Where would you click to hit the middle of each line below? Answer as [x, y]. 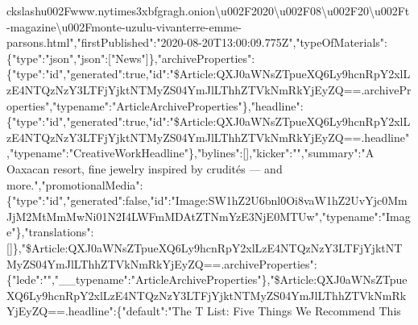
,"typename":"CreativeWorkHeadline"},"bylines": [125, 153]
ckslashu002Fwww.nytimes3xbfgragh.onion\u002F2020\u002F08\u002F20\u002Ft [208, 10]
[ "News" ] [128, 58]
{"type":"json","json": [58, 58]
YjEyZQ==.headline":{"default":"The [99, 311]
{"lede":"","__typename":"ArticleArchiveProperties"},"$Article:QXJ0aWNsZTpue [207, 279]
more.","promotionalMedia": [75, 184]
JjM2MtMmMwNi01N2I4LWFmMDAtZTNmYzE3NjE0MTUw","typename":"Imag [209, 216]
